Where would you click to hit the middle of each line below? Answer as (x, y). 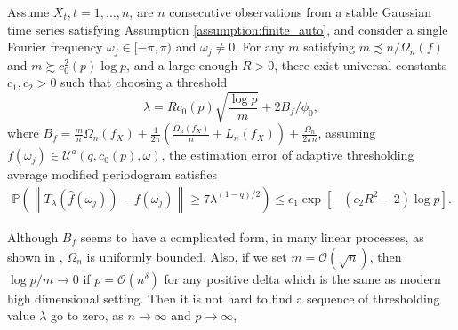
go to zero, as (87, 315)
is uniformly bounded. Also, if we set (187, 256)
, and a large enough (182, 64)
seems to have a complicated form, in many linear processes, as (252, 237)
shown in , (35, 256)
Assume (28, 12)
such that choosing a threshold (144, 82)
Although (33, 237)
